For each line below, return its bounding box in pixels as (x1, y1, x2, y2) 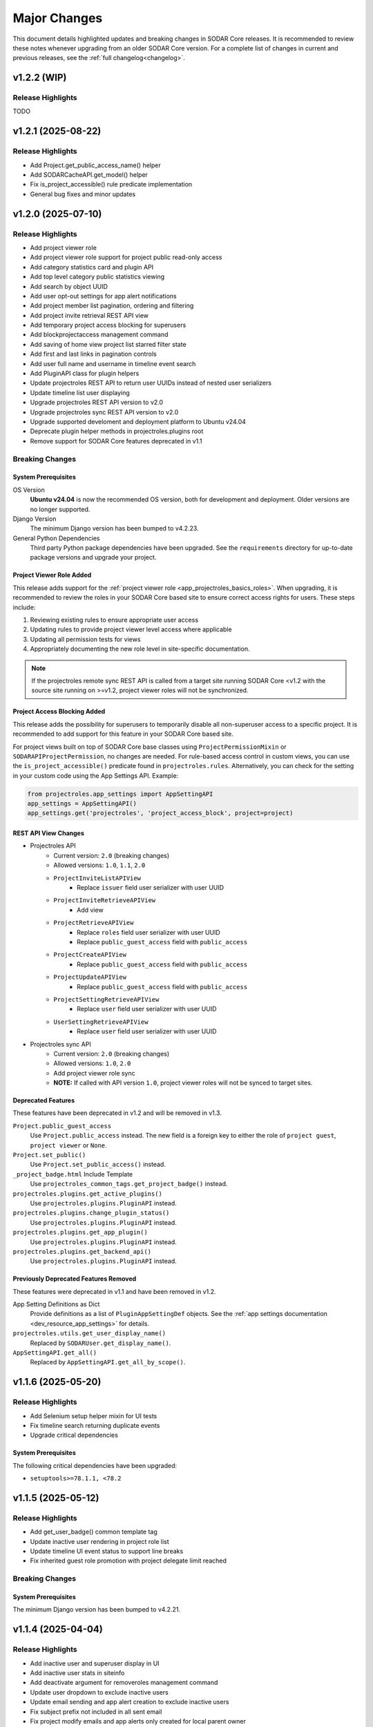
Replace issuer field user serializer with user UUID (77, 884, 224, 892)
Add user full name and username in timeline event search (30, 359, 196, 368)
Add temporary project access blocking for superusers (30, 321, 186, 330)
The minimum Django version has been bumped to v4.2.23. (30, 524, 200, 533)
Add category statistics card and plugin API (30, 263, 154, 271)
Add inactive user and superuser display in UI (30, 1659, 160, 1668)
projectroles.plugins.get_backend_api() (12, 1248, 152, 1255)
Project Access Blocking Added (12, 707, 106, 716)
